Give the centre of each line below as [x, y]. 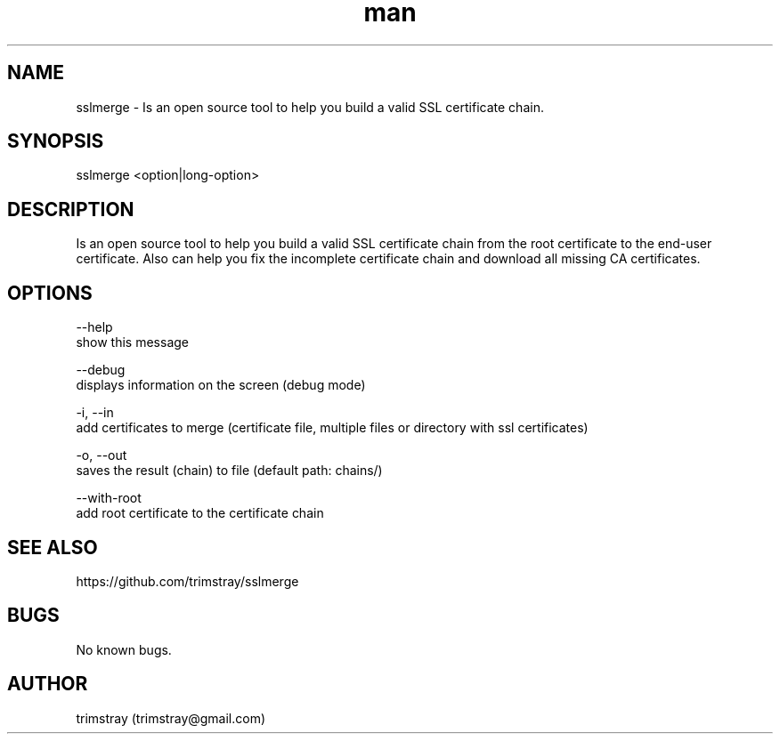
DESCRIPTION [71, 209]
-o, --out [102, 455]
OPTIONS [50, 293]
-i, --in [95, 413]
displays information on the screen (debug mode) [221, 385]
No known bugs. [124, 649]
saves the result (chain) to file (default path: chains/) [229, 471]
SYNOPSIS [56, 141]
